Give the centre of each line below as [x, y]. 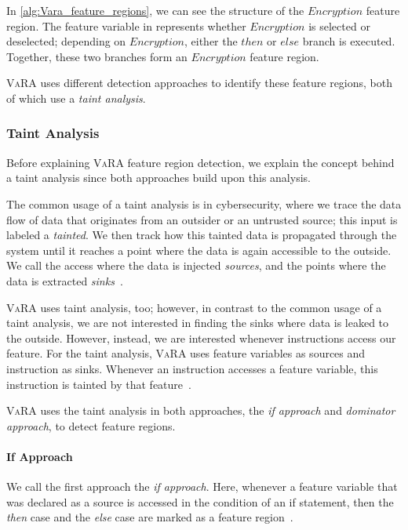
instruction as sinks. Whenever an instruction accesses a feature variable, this [192, 368]
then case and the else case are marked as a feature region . [150, 517]
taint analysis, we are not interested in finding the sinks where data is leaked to [198, 323]
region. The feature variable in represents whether [126, 25]
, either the [211, 41]
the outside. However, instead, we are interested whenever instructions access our [201, 338]
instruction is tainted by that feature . [99, 384]
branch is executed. [349, 41]
